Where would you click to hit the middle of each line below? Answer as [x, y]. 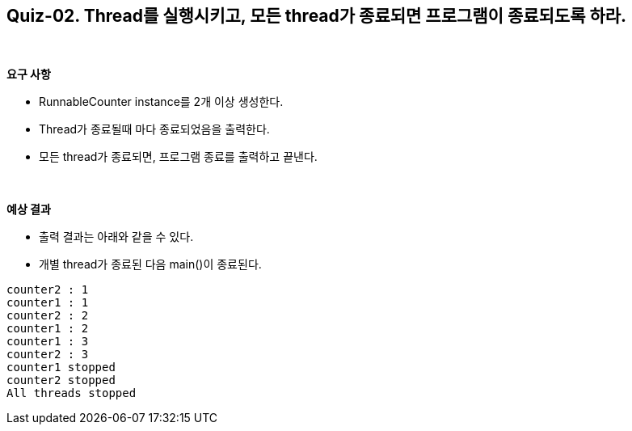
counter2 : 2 [48, 316]
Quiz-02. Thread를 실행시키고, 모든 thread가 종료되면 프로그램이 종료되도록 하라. [317, 16]
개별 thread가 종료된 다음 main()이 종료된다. [150, 264]
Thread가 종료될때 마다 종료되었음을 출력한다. [154, 129]
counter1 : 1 [48, 303]
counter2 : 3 [48, 355]
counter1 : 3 [48, 342]
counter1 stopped [61, 368]
